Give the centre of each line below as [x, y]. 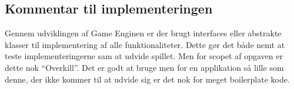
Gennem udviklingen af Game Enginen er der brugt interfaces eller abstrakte [143, 33]
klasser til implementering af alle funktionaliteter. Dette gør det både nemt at [145, 44]
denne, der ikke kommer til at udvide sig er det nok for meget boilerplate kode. [147, 79]
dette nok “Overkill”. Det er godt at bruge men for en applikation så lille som [144, 67]
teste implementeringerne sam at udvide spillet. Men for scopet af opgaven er [144, 56]
